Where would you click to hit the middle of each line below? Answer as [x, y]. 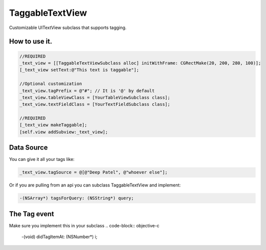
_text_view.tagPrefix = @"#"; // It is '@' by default [87, 91]
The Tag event [32, 214]
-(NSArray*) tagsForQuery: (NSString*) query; [77, 198]
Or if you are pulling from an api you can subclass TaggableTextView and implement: [95, 185]
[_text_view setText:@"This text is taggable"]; [79, 70]
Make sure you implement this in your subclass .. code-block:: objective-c [84, 225]
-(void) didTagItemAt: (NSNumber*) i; [59, 237]
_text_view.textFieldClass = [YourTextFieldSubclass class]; [95, 104]
